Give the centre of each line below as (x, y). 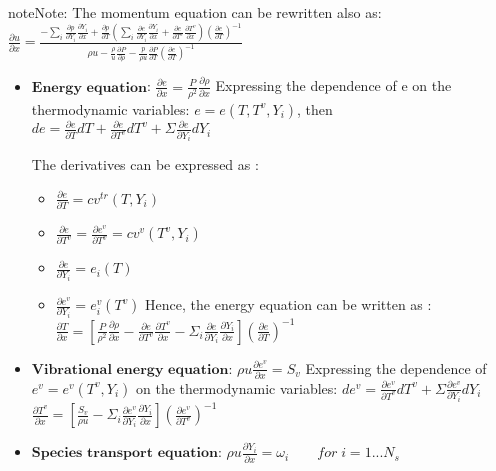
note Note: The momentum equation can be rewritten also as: (195, 12)
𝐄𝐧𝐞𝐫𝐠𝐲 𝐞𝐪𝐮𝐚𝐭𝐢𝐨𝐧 (89, 87)
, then (315, 108)
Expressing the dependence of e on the (333, 85)
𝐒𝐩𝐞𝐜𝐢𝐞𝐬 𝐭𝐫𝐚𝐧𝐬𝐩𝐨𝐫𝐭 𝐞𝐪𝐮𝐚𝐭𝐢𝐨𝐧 (124, 453)
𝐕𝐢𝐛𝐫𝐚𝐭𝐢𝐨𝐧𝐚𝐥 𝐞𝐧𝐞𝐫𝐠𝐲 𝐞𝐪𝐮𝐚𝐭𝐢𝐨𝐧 (130, 369)
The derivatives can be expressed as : (145, 164)
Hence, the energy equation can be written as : (288, 304)
